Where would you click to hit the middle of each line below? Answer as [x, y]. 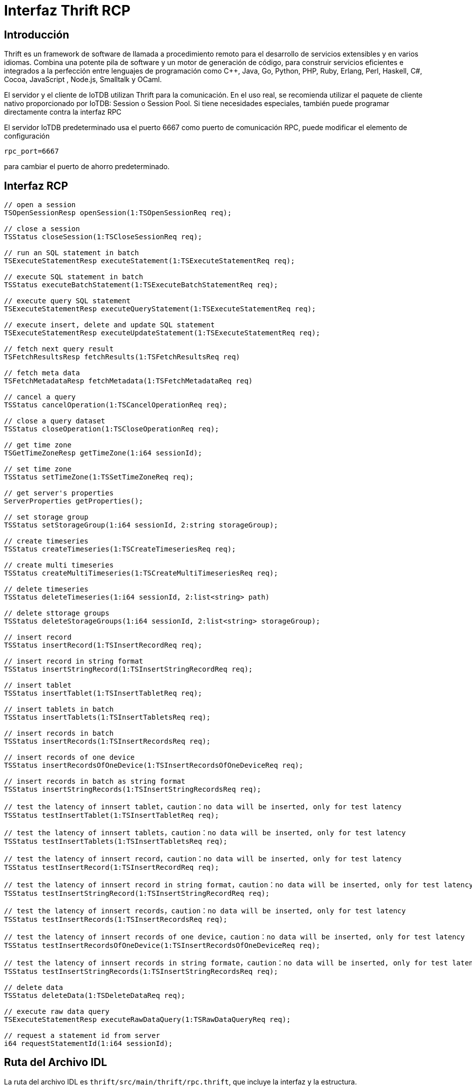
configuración [27, 136]
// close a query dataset [55, 421]
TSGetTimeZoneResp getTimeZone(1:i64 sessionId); [103, 453]
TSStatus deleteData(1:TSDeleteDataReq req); [95, 996]
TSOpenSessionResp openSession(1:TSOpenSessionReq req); [118, 213]
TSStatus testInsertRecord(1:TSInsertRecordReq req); [111, 868]
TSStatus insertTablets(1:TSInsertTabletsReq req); [107, 717]
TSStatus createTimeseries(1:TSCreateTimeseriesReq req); [120, 549]
